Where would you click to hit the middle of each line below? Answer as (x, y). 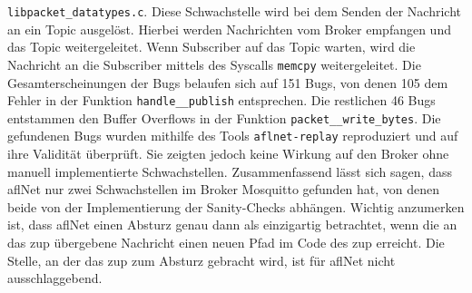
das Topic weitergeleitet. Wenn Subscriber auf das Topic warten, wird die (211, 47)
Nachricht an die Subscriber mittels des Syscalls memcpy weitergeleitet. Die (214, 64)
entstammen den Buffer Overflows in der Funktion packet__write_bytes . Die (224, 117)
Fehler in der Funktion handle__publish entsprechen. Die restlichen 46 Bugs (221, 100)
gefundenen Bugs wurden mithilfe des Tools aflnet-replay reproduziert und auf (233, 136)
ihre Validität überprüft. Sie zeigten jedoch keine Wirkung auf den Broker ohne (228, 154)
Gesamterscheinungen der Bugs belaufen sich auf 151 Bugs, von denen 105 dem (228, 82)
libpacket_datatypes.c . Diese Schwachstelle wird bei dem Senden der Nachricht (234, 11)
